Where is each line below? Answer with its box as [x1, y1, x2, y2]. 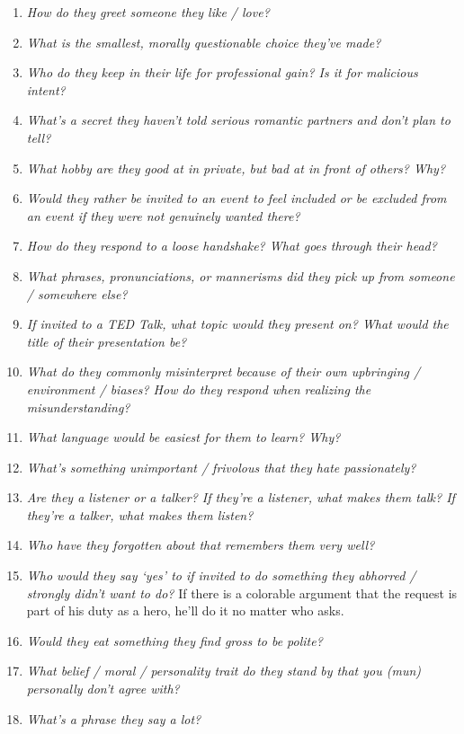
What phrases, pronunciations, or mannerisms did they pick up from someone [26, 266, 455, 285]
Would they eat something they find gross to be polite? [26, 631, 323, 650]
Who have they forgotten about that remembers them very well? [26, 535, 375, 554]
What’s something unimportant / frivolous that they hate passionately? [26, 457, 416, 476]
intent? [26, 80, 66, 99]
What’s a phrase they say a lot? [26, 709, 201, 728]
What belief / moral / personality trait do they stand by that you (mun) [26, 661, 422, 680]
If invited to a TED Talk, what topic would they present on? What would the [26, 314, 449, 333]
